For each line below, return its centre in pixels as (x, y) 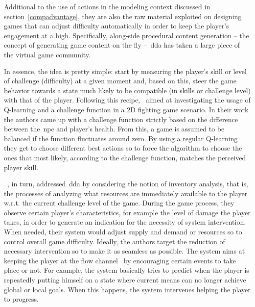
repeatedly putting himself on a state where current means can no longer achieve (125, 280)
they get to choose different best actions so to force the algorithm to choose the (123, 148)
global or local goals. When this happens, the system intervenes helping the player (127, 289)
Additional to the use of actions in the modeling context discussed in (107, 6)
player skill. (21, 167)
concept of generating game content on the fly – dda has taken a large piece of (122, 45)
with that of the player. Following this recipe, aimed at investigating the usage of (127, 100)
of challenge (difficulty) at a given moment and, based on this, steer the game (120, 81)
